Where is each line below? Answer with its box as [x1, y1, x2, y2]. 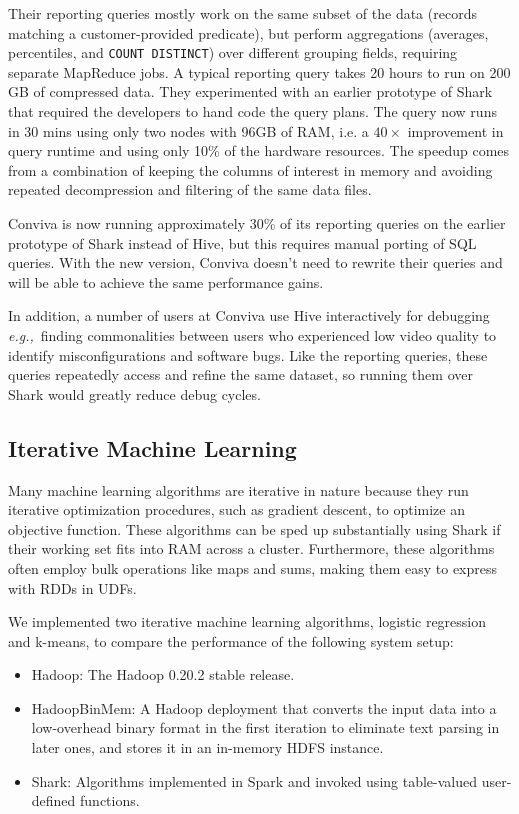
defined [31, 790, 76, 811]
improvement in [407, 120, 504, 141]
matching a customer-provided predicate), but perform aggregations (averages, [8, 22, 489, 43]
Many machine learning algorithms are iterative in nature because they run [8, 479, 469, 500]
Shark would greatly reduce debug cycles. [8, 383, 261, 404]
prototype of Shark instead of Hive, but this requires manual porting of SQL [8, 232, 477, 253]
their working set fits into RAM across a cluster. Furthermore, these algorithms [8, 538, 495, 559]
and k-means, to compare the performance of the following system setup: [8, 630, 454, 651]
